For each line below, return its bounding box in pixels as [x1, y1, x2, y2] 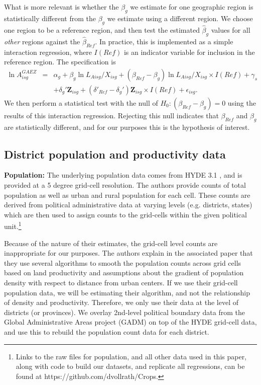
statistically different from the [4, 13, 96, 23]
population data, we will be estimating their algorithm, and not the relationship [4, 287, 250, 297]
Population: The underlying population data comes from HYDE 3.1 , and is [4, 170, 242, 180]
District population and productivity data [4, 146, 226, 162]
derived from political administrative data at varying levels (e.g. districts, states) [4, 199, 252, 210]
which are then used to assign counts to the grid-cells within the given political [4, 209, 247, 219]
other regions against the [4, 36, 80, 46]
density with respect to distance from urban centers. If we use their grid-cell [4, 277, 238, 288]
